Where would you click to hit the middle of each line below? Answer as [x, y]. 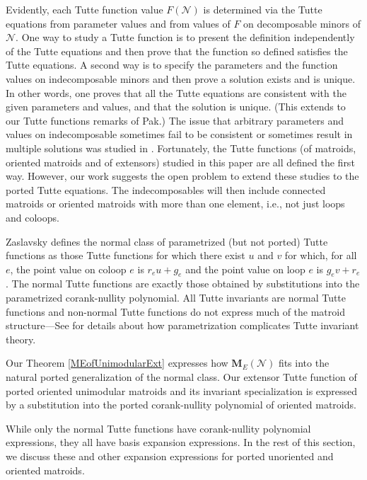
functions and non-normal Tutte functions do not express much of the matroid [175, 311]
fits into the [304, 363]
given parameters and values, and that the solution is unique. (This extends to [176, 107]
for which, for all [321, 255]
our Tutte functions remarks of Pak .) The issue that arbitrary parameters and [175, 120]
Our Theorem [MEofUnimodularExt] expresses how [117, 363]
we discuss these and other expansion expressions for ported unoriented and [170, 456]
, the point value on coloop [68, 269]
